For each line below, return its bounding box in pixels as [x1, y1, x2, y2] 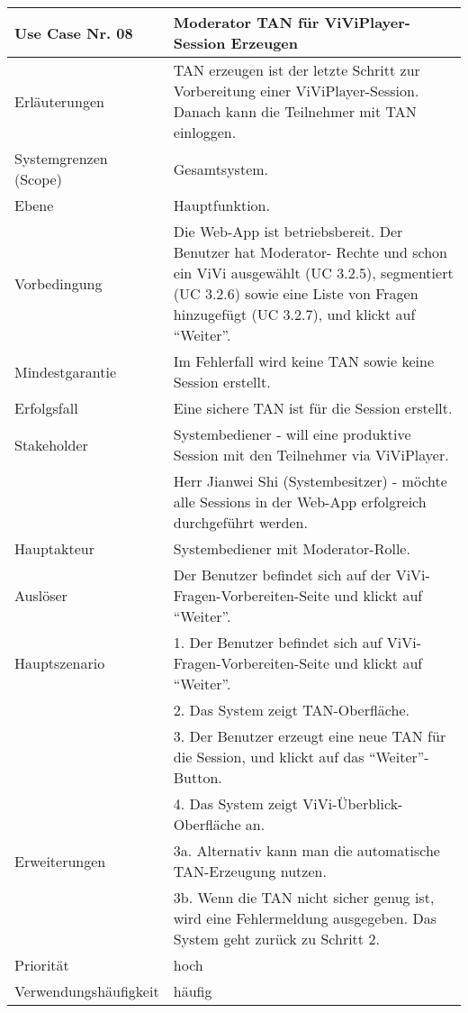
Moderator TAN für [173, 12, 319, 32]
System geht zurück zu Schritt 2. [173, 928, 380, 949]
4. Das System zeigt [173, 793, 298, 814]
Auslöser [14, 585, 67, 606]
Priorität [14, 954, 69, 975]
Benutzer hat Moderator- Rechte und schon [173, 242, 447, 262]
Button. [173, 767, 222, 788]
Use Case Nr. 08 [14, 22, 133, 43]
